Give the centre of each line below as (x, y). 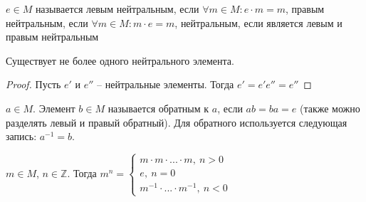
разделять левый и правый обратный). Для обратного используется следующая (177, 122)
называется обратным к (158, 108)
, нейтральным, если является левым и (258, 22)
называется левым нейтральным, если (117, 9)
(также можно (330, 108)
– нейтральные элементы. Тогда (166, 84)
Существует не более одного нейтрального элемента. (120, 60)
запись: (21, 136)
